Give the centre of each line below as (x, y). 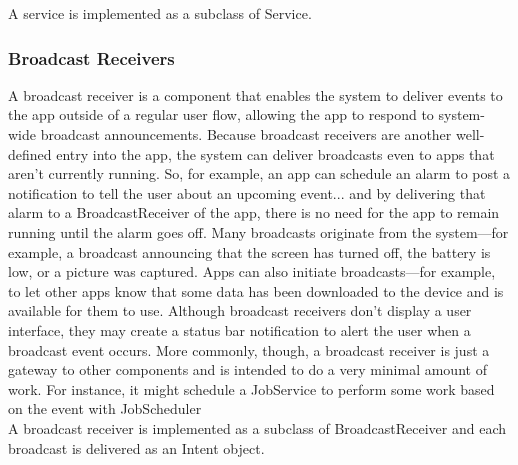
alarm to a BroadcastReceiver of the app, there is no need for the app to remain (254, 212)
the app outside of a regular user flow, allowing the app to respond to (221, 114)
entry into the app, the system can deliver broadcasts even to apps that (275, 153)
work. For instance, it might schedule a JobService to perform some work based (251, 388)
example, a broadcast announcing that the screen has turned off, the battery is (249, 251)
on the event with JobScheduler (105, 408)
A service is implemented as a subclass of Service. (160, 13)
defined (30, 153)
